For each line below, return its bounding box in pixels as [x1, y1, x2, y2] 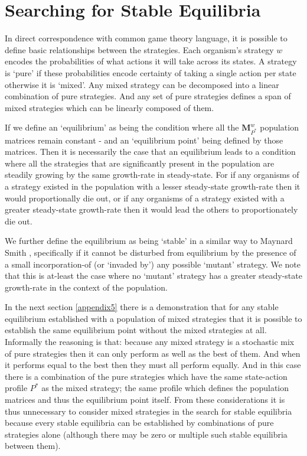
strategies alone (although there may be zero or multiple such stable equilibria [5, 428, 288, 440]
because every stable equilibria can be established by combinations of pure [5, 416, 274, 429]
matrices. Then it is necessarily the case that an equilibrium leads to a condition [5, 145, 296, 158]
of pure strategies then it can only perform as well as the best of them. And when [5, 347, 301, 359]
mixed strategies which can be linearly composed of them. [5, 101, 214, 113]
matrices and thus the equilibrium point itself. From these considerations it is [5, 393, 285, 406]
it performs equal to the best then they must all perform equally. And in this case [5, 359, 301, 371]
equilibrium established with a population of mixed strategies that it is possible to [5, 312, 302, 324]
